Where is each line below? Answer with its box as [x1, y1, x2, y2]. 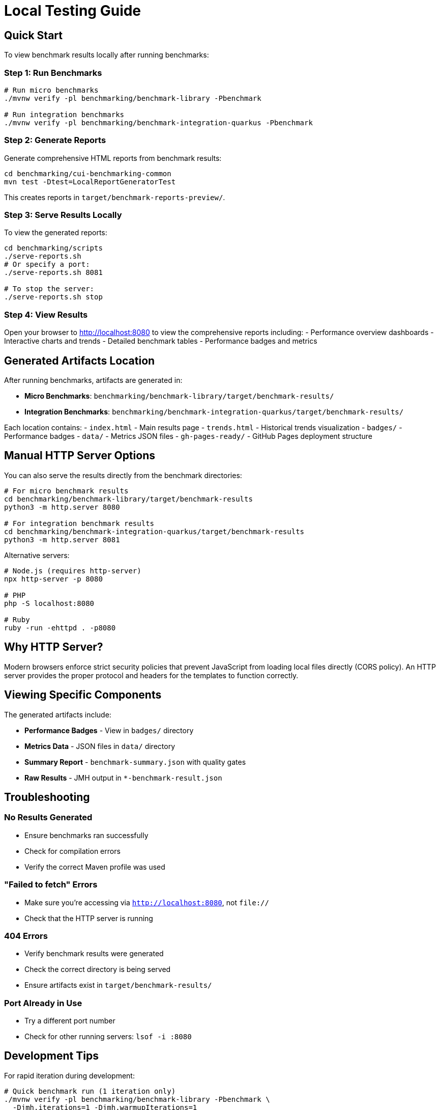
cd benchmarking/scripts [4, 244, 103, 253]
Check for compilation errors [24, 846, 121, 855]
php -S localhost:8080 [4, 599, 95, 607]
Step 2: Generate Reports [4, 135, 106, 146]
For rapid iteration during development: [4, 1071, 135, 1080]
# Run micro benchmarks [4, 86, 99, 94]
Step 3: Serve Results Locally [4, 210, 122, 220]
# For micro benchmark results [4, 486, 129, 495]
